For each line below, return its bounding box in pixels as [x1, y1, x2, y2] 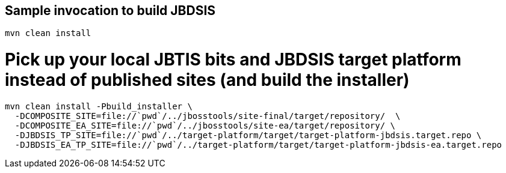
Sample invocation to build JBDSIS [5, 3, 216, 18]
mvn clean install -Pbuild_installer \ [5, 101, 193, 111]
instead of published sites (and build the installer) [5, 70, 410, 91]
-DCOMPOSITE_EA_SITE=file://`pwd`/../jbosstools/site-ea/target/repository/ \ [14, 120, 396, 130]
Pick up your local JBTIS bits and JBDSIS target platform [5, 49, 461, 70]
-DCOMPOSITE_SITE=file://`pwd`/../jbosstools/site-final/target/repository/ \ [14, 111, 401, 121]
